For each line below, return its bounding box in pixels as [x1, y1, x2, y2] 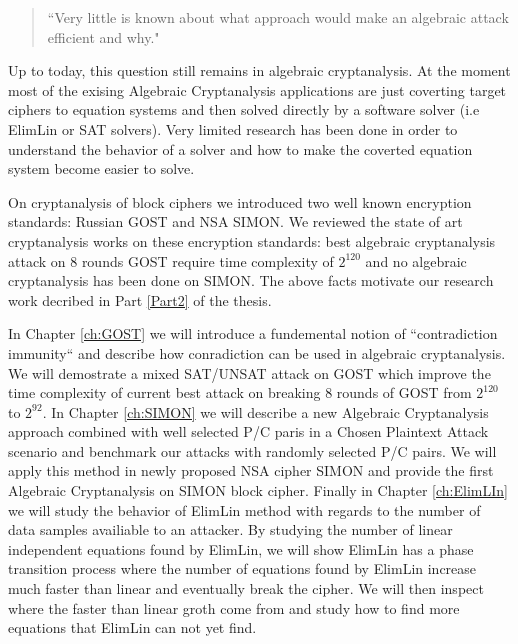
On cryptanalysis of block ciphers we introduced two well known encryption [8, 191, 472, 212]
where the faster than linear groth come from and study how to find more [8, 597, 460, 618]
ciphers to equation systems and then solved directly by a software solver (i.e [8, 99, 480, 120]
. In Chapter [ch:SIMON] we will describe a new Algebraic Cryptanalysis [42, 401, 489, 422]
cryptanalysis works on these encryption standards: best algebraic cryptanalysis [8, 230, 496, 251]
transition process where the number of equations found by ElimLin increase [8, 558, 477, 579]
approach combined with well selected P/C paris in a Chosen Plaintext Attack [8, 421, 489, 442]
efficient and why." [47, 26, 160, 47]
